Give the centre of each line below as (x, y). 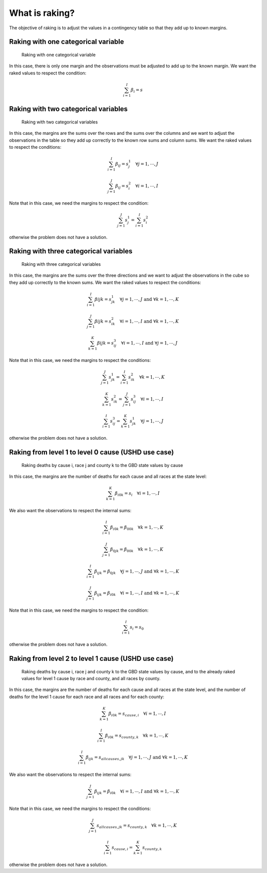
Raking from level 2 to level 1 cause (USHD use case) (91, 659)
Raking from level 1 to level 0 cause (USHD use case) (91, 452)
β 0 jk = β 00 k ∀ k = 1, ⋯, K (137, 550)
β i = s (137, 90)
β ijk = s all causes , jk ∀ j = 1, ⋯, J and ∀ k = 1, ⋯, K (137, 758)
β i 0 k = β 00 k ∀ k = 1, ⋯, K (137, 528)
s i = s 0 (137, 628)
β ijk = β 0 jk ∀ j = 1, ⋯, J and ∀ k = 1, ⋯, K (137, 572)
